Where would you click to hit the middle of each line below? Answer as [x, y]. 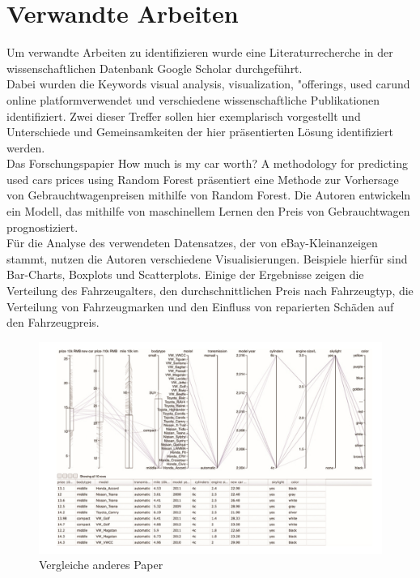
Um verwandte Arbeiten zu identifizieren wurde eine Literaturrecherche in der [200, 52]
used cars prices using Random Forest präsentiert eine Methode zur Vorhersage [203, 179]
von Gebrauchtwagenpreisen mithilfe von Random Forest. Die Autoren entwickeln [209, 195]
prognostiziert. [42, 227]
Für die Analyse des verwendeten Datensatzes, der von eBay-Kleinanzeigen [192, 243]
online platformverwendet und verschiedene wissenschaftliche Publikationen [193, 99]
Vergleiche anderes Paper [101, 565]
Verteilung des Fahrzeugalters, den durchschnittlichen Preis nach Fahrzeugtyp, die [210, 291]
